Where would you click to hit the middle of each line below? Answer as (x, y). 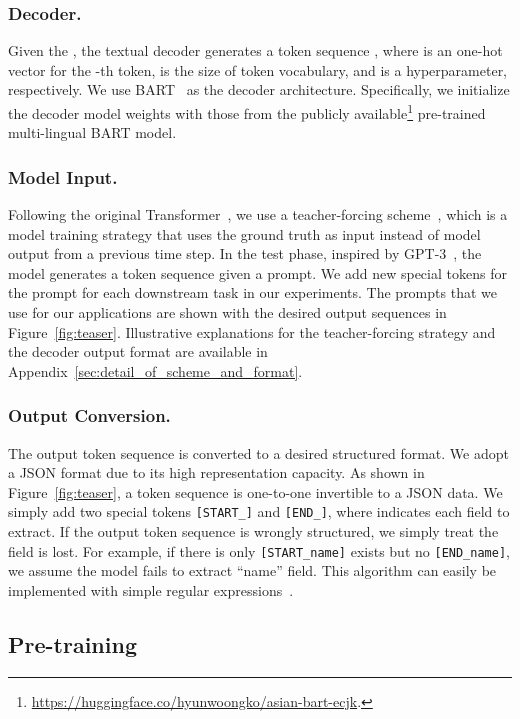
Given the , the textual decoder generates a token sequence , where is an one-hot (255, 50)
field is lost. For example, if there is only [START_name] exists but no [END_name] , (259, 550)
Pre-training (72, 643)
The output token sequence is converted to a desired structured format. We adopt (258, 452)
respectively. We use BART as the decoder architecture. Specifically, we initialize (259, 89)
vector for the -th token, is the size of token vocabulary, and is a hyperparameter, (258, 69)
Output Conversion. (89, 415)
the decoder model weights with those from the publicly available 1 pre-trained (247, 111)
